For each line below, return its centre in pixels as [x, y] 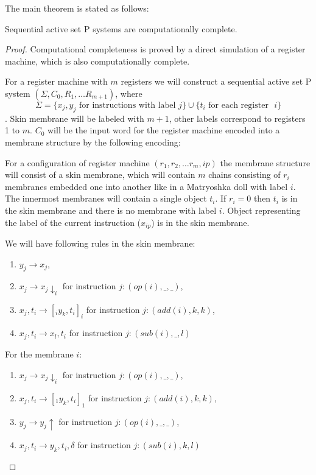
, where [129, 93]
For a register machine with [56, 81]
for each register [238, 105]
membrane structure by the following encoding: [93, 142]
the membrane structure [265, 162]
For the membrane [39, 354]
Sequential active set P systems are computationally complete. [121, 28]
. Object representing [261, 210]
